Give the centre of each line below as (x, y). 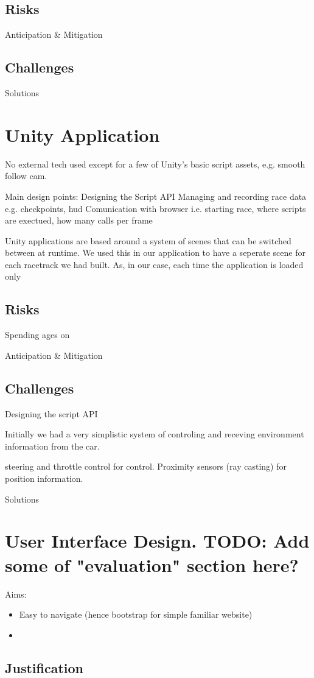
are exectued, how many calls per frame (79, 220)
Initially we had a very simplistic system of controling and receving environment (155, 434)
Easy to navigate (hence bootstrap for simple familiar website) (136, 614)
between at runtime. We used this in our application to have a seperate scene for (155, 252)
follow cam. (26, 176)
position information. (44, 478)
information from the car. (52, 446)
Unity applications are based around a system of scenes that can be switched (148, 240)
